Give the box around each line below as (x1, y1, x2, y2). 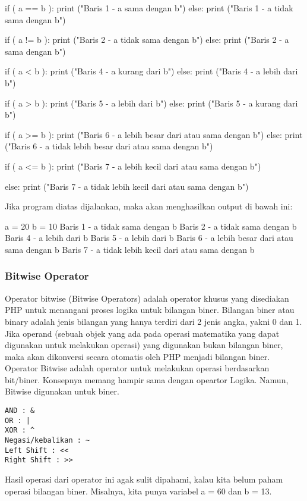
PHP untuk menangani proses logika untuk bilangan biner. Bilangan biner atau (5, 303, 295, 316)
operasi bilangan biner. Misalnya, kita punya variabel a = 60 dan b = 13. (5, 484, 272, 497)
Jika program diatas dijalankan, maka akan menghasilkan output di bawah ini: (5, 200, 293, 212)
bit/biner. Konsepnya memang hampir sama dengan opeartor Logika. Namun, (5, 373, 289, 386)
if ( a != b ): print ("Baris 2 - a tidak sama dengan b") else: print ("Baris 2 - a (5, 33, 289, 46)
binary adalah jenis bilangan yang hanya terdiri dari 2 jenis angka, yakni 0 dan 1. (5, 315, 302, 327)
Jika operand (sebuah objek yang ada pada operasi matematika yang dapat (5, 327, 280, 339)
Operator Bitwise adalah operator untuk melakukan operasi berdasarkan (5, 362, 270, 374)
